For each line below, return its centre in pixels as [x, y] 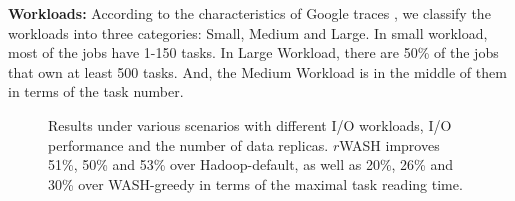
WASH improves [389, 144]
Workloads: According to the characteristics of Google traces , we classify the [249, 13]
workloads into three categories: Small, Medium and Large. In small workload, [248, 32]
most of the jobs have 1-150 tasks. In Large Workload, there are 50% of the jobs [253, 52]
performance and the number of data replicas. [188, 144]
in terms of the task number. [96, 91]
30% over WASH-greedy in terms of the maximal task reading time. [255, 183]
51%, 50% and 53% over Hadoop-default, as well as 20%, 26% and [250, 164]
